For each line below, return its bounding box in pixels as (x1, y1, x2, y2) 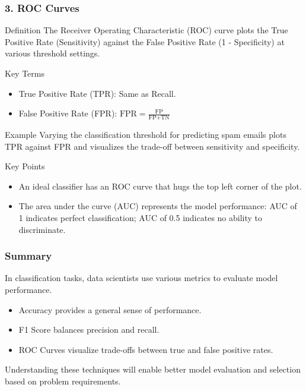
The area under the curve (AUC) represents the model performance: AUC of (18, 200, 297, 212)
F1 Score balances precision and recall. (18, 323, 160, 336)
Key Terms (5, 67, 44, 79)
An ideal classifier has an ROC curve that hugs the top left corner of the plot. (18, 179, 302, 192)
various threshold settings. (5, 47, 100, 59)
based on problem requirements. (5, 374, 121, 387)
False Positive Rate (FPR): (18, 107, 117, 119)
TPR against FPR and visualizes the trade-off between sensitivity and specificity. (5, 140, 300, 152)
